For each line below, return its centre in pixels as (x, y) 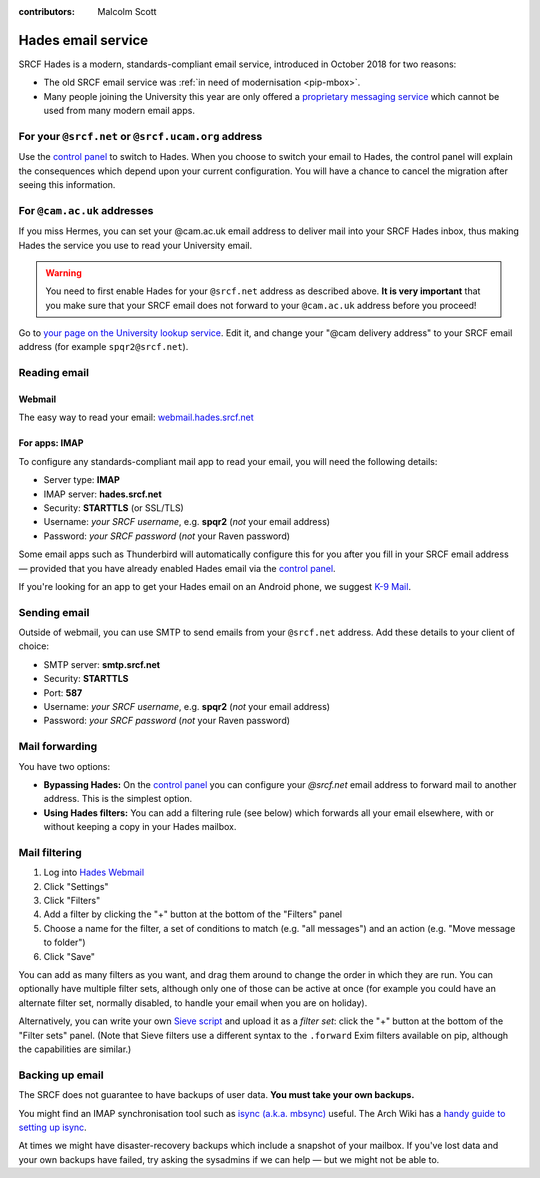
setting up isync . (52, 1127)
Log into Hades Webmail (94, 872)
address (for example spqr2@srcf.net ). (103, 347)
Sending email (54, 612)
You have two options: (64, 766)
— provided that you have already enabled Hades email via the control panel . (177, 568)
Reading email (54, 373)
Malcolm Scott (127, 11)
